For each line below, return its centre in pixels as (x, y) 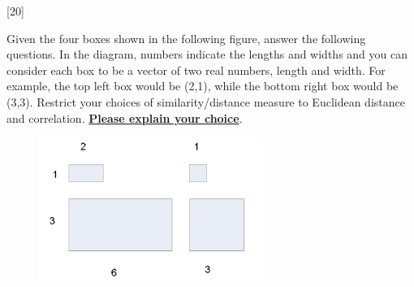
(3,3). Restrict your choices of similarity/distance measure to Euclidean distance (206, 101)
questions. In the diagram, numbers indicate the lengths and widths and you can (207, 54)
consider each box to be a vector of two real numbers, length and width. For (196, 70)
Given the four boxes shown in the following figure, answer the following (186, 38)
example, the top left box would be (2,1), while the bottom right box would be (203, 86)
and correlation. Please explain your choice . (125, 117)
